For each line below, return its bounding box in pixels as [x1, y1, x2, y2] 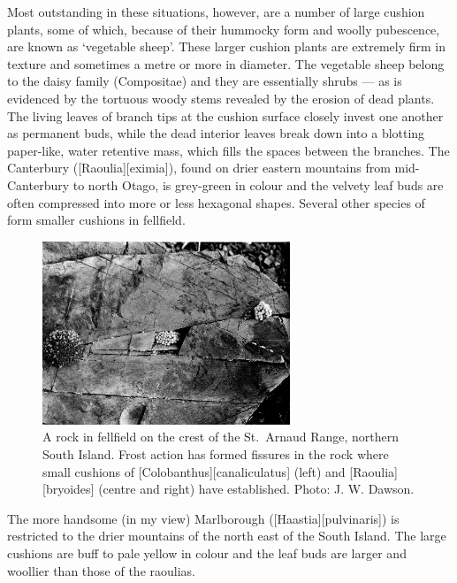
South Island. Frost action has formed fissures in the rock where [42, 445, 389, 464]
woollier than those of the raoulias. [7, 561, 195, 579]
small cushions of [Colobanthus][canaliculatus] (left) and [42, 462, 346, 480]
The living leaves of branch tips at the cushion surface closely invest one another [7, 106, 444, 125]
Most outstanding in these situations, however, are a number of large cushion [7, 3, 425, 20]
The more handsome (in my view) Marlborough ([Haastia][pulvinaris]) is [7, 509, 400, 527]
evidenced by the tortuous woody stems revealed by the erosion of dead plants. [7, 88, 435, 107]
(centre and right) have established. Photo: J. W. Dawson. [98, 479, 415, 498]
